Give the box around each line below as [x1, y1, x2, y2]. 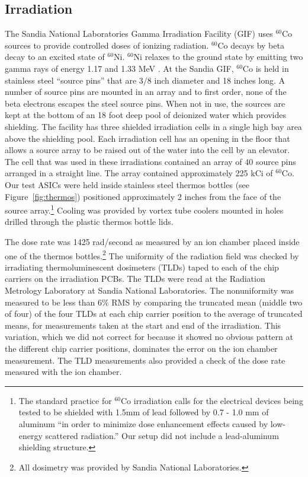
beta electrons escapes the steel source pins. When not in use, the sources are [5, 97, 285, 109]
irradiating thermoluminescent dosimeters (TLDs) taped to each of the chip [5, 260, 279, 273]
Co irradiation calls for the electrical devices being [120, 394, 303, 406]
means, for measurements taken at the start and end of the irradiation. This [5, 319, 281, 331]
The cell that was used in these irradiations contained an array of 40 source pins [5, 155, 296, 167]
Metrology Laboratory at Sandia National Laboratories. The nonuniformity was [5, 284, 294, 296]
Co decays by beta [217, 39, 284, 51]
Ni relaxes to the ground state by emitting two [133, 50, 303, 63]
